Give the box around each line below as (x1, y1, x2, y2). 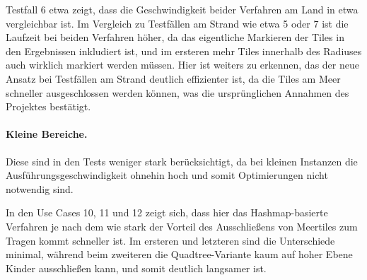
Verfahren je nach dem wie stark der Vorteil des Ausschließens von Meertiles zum (6, 218, 358, 233)
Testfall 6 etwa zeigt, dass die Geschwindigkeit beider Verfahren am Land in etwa (6, 2, 359, 16)
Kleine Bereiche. (6, 127, 88, 141)
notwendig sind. (6, 181, 74, 196)
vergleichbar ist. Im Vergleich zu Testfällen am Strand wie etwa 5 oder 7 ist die (6, 16, 349, 30)
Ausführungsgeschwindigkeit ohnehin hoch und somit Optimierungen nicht (6, 168, 328, 182)
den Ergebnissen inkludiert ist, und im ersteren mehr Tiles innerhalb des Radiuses (6, 43, 362, 58)
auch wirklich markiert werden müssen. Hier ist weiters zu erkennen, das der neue (6, 57, 359, 72)
